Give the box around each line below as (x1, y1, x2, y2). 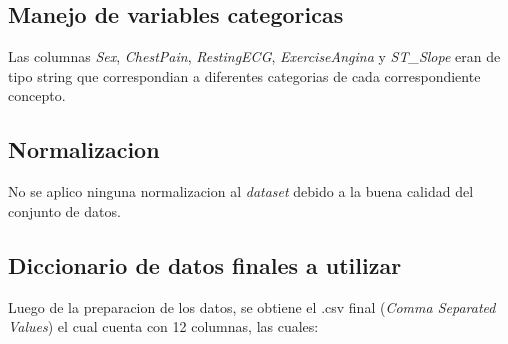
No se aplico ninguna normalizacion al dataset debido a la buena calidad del (8, 181, 474, 202)
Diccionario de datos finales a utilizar (8, 249, 402, 280)
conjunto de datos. (8, 200, 121, 221)
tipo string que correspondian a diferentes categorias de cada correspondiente (8, 65, 481, 86)
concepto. (8, 85, 66, 106)
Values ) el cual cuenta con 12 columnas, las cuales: (8, 316, 319, 337)
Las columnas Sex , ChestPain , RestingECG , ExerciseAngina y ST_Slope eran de (8, 46, 501, 67)
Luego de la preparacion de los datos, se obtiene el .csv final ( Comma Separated (8, 296, 496, 317)
